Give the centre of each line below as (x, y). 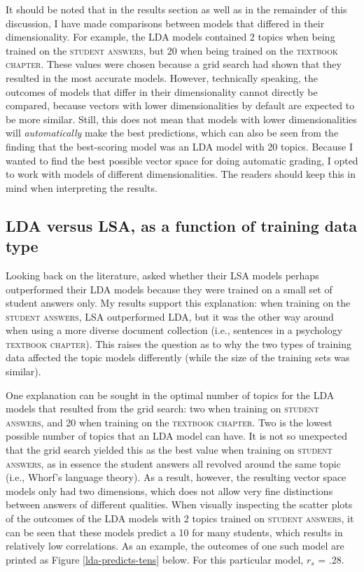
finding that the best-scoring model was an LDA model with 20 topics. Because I (180, 146)
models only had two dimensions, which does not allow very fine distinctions (169, 490)
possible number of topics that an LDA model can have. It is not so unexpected (177, 436)
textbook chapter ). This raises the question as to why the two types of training (178, 343)
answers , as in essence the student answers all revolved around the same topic (173, 463)
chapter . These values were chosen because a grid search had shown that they (174, 64)
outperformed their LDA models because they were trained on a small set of (169, 289)
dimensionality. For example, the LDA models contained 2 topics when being (170, 37)
